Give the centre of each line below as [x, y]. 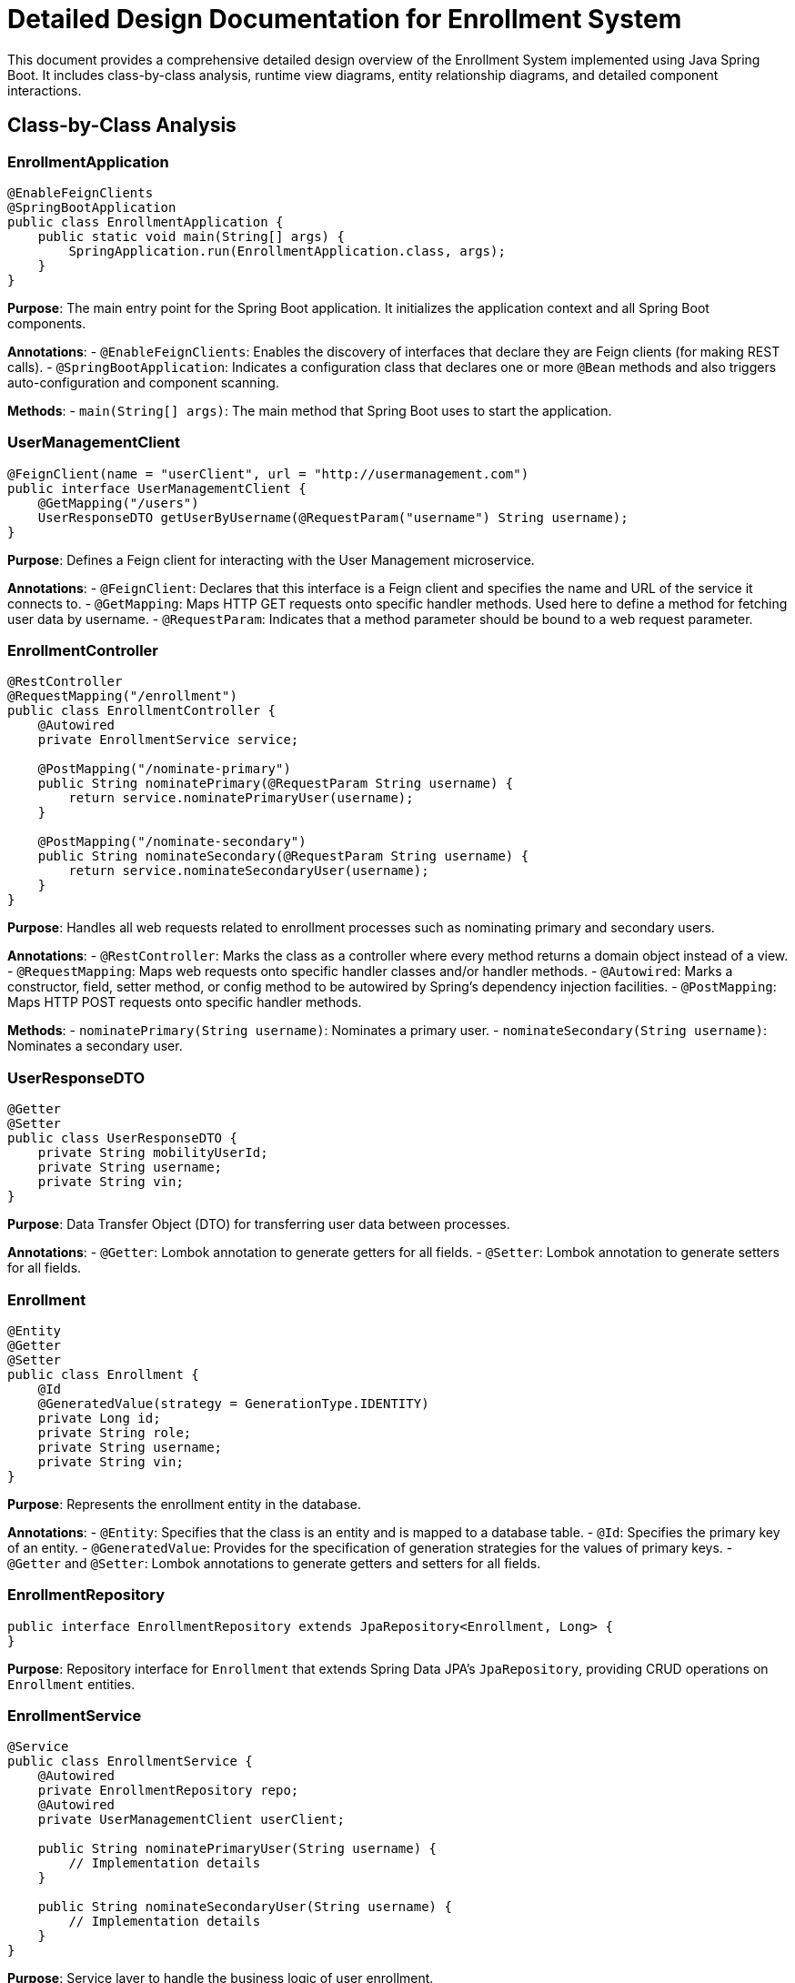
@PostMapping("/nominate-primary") [164, 769]
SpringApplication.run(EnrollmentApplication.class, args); [287, 251]
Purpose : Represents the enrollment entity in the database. [185, 1504]
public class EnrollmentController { [142, 711]
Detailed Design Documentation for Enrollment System [345, 19]
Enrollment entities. [71, 1684]
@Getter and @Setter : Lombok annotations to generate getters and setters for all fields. [274, 1563]
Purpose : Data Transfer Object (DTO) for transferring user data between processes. [259, 1224]
